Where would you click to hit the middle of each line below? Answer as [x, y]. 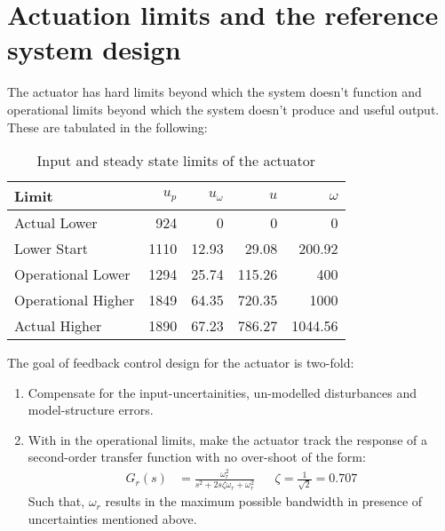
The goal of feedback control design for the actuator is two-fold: [181, 363]
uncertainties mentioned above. [112, 518]
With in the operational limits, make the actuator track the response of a [227, 439]
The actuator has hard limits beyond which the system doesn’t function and [215, 92]
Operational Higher [75, 300]
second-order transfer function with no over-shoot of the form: [197, 457]
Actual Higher [58, 326]
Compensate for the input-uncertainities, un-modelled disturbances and [222, 392]
